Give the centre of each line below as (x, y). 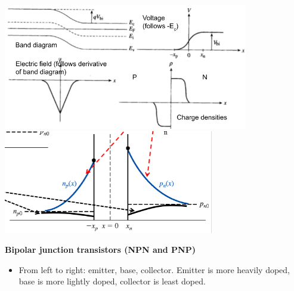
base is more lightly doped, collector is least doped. (112, 281)
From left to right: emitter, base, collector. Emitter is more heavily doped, (154, 269)
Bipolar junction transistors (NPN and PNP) (100, 250)
